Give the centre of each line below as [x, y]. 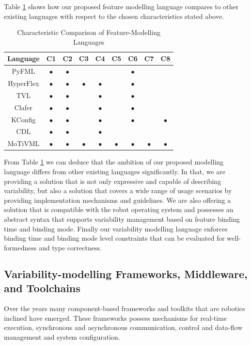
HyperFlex [24, 83]
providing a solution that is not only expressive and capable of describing [113, 181]
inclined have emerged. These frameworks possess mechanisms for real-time [115, 318]
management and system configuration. [62, 337]
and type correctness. [70, 247]
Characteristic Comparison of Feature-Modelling [89, 32]
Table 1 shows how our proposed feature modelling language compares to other [121, 6]
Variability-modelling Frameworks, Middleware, [126, 273]
